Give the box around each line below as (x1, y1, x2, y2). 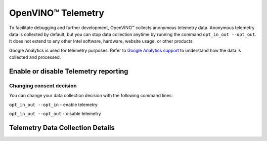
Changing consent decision (9, 82, 77, 89)
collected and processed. (9, 54, 61, 60)
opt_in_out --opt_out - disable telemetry (9, 111, 101, 117)
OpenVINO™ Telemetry (9, 7, 104, 18)
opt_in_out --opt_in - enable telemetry (9, 102, 98, 107)
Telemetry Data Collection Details (9, 123, 115, 132)
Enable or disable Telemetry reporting (9, 67, 129, 75)
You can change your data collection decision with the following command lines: (9, 93, 173, 99)
